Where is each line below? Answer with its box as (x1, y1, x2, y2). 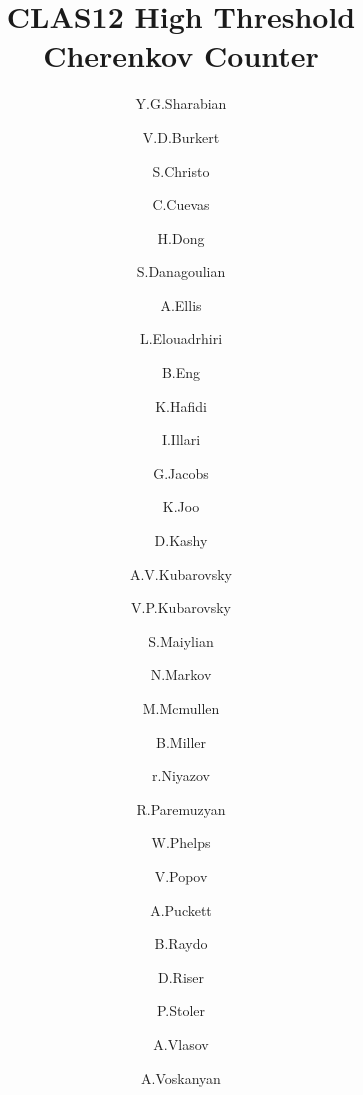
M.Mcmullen (142, 698, 220, 718)
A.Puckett (150, 899, 212, 920)
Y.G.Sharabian (135, 93, 227, 114)
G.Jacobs (153, 462, 209, 483)
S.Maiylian (148, 630, 214, 651)
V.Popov (154, 865, 208, 886)
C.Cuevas (152, 194, 210, 215)
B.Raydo (154, 933, 208, 954)
